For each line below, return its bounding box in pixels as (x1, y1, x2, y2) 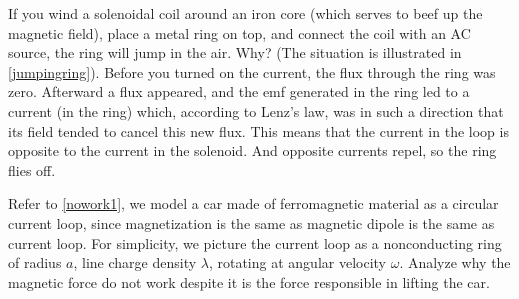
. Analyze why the (399, 252, 511, 273)
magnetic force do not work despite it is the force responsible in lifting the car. (8, 271, 490, 292)
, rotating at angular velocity (208, 252, 386, 273)
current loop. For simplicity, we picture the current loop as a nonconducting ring (8, 232, 502, 253)
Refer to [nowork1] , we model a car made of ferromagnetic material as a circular (8, 193, 499, 214)
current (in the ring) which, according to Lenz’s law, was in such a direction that (8, 100, 504, 121)
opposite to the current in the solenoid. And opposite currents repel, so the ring (8, 140, 497, 161)
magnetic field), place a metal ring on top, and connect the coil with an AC (8, 22, 471, 43)
